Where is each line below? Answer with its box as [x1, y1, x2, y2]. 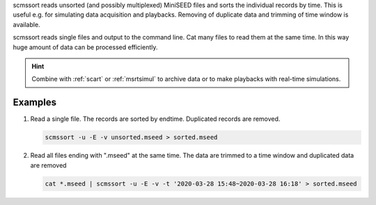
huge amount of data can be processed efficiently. [13, 42, 158, 51]
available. [13, 20, 41, 28]
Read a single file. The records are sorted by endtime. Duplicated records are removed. [30, 115, 281, 123]
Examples [13, 97, 57, 108]
